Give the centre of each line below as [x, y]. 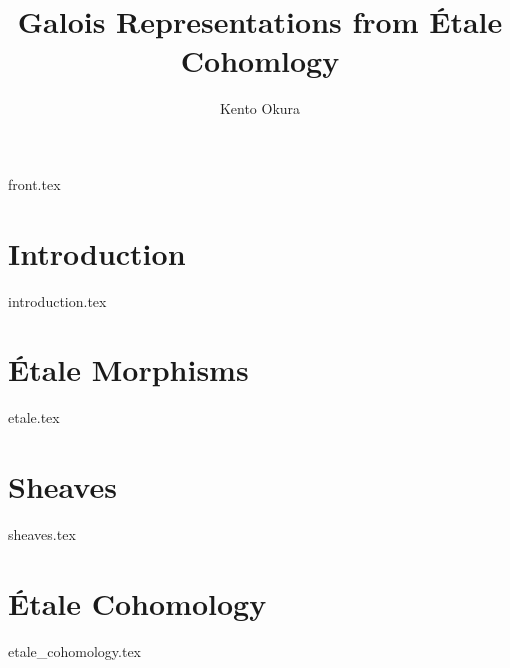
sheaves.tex [42, 534]
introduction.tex [57, 300]
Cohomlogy [260, 60]
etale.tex [34, 417]
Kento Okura [260, 108]
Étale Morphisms [128, 369]
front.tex [34, 183]
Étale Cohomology [137, 602]
